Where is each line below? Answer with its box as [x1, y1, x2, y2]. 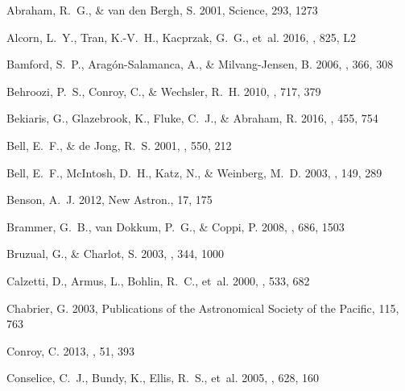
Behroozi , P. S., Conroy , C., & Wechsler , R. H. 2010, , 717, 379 [6, 82, 321, 99]
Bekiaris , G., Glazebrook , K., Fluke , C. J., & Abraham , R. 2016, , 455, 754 [6, 110, 378, 127]
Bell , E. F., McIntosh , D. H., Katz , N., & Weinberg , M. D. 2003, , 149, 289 [6, 164, 382, 181]
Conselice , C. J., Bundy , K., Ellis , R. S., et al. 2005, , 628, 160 [6, 369, 319, 386]
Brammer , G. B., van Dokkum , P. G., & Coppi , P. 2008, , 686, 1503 [6, 218, 345, 235]
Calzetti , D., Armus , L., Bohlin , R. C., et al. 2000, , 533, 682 [6, 272, 310, 289]
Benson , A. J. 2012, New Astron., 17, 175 [6, 191, 213, 208]
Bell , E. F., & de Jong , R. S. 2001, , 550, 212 [6, 136, 232, 153]
